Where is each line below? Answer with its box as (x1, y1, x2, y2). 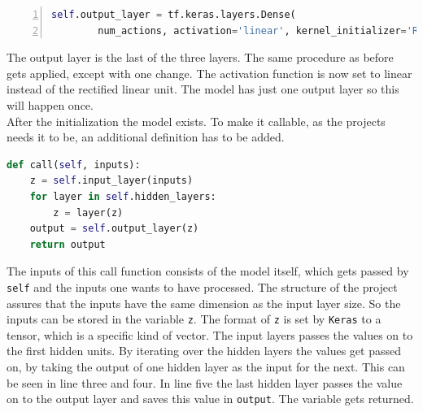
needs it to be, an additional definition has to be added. (7, 128, 285, 145)
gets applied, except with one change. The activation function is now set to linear (7, 64, 412, 81)
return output (29, 238, 106, 250)
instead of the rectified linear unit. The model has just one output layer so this (7, 80, 399, 98)
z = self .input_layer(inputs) (29, 175, 194, 187)
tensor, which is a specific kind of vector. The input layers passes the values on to (7, 326, 413, 343)
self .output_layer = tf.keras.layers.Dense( (51, 9, 296, 20)
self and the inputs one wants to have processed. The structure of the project (7, 278, 398, 295)
